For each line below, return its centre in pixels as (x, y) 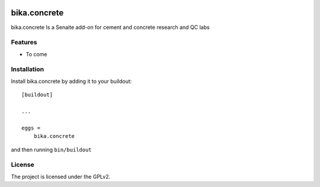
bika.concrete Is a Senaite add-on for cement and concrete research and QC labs (110, 27)
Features (24, 43)
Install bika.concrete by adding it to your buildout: (71, 81)
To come (36, 54)
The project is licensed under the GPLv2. (61, 176)
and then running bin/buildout (51, 149)
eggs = (31, 128)
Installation (28, 69)
